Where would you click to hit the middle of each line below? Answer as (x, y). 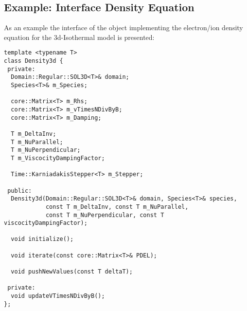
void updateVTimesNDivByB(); (58, 296)
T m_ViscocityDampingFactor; (58, 158)
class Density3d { (34, 61)
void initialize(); (42, 239)
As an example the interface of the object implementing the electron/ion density (123, 27)
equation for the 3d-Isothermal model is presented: (79, 37)
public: (20, 191)
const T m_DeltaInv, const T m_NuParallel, (117, 207)
